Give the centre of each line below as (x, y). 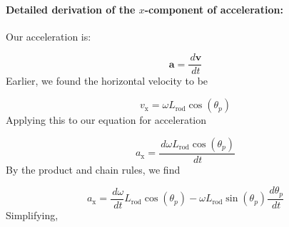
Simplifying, (32, 215)
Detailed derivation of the (71, 9)
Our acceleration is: (49, 36)
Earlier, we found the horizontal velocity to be (107, 81)
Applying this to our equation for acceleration (106, 120)
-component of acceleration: (214, 9)
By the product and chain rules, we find (93, 169)
